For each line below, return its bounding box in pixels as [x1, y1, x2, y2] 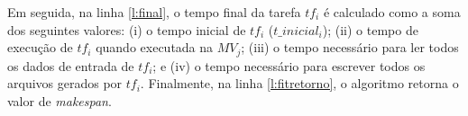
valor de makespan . [7, 91, 112, 110]
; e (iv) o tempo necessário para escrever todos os [152, 56, 426, 75]
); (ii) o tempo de [322, 20, 418, 39]
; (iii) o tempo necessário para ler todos [241, 38, 459, 57]
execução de [7, 38, 73, 57]
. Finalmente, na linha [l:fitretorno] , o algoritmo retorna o [140, 74, 459, 93]
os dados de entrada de [7, 56, 134, 75]
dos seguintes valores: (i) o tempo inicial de [7, 20, 246, 39]
